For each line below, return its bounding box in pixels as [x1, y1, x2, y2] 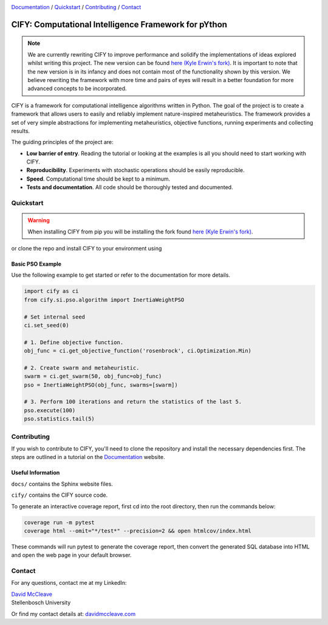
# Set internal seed [24, 313, 85, 320]
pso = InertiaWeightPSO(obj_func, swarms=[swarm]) [24, 381, 179, 388]
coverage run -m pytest [24, 519, 95, 526]
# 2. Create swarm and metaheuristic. [24, 364, 140, 371]
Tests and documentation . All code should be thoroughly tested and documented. [26, 184, 233, 191]
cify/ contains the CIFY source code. [11, 491, 108, 499]
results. [11, 127, 30, 134]
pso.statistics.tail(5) [24, 415, 95, 423]
